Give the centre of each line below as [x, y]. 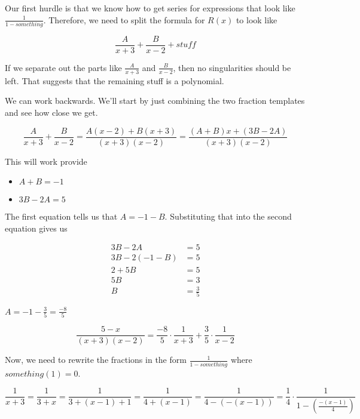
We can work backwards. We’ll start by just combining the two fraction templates [155, 101]
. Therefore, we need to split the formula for [124, 19]
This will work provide [46, 161]
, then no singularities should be [232, 67]
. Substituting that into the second [228, 216]
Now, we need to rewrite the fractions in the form [96, 360]
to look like [257, 19]
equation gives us [36, 228]
